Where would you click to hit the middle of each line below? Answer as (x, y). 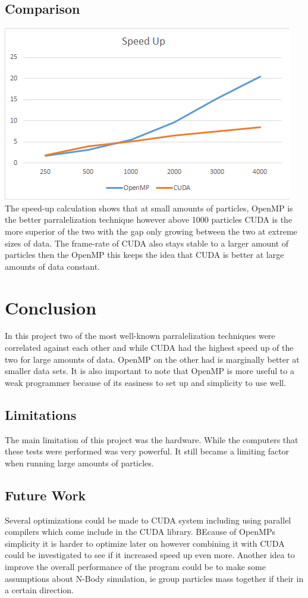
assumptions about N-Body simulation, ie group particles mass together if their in (154, 578)
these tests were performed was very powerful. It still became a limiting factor (147, 451)
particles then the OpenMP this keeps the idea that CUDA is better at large (144, 255)
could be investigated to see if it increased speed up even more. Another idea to (150, 555)
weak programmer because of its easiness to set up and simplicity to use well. (146, 382)
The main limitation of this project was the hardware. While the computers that (152, 439)
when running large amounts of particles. (79, 462)
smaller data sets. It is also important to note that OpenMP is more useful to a (150, 371)
